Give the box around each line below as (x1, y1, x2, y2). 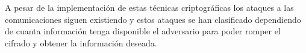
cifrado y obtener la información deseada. (5, 36, 157, 49)
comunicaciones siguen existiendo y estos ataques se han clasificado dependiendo (5, 13, 301, 25)
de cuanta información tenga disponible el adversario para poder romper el (5, 25, 281, 37)
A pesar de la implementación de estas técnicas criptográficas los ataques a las (5, 1, 294, 13)
